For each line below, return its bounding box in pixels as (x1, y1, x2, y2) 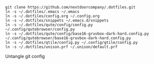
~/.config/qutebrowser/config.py (5, 27, 75, 32)
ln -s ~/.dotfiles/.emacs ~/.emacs (5, 9, 80, 14)
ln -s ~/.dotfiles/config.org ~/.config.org (5, 14, 100, 19)
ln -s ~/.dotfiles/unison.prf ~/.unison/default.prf (5, 44, 118, 49)
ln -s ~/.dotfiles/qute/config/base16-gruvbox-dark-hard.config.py (5, 31, 149, 36)
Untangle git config (5, 53, 45, 59)
